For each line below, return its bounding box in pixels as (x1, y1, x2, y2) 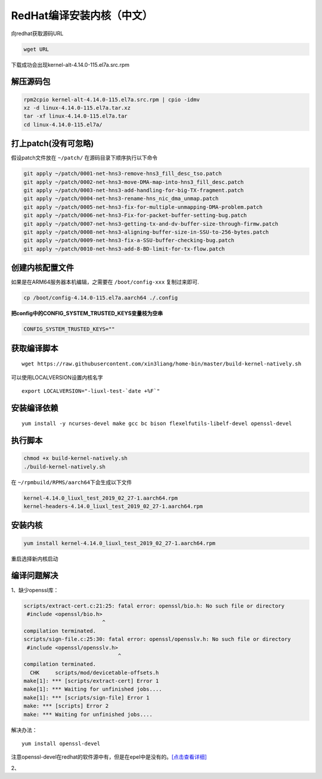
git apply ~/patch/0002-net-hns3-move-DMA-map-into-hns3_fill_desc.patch (23, 178, 244, 185)
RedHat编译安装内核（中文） (11, 9, 153, 22)
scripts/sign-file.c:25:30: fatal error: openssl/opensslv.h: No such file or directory (23, 636, 292, 643)
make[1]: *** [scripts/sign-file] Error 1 (23, 694, 150, 701)
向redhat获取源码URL (11, 30, 64, 37)
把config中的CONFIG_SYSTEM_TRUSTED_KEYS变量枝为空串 (11, 310, 163, 317)
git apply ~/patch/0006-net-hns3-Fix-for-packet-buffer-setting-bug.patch (23, 212, 247, 219)
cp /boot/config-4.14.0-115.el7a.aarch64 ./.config (23, 294, 178, 301)
